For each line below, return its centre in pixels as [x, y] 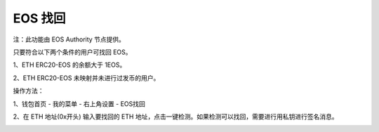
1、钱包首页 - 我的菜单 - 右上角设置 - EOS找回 [79, 104]
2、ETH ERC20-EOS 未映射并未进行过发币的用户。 [86, 78]
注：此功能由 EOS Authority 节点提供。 [69, 39]
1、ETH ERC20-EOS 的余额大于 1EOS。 [69, 65]
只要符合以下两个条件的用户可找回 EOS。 [73, 52]
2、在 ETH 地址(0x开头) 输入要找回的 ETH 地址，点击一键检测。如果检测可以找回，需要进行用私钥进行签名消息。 [175, 117]
